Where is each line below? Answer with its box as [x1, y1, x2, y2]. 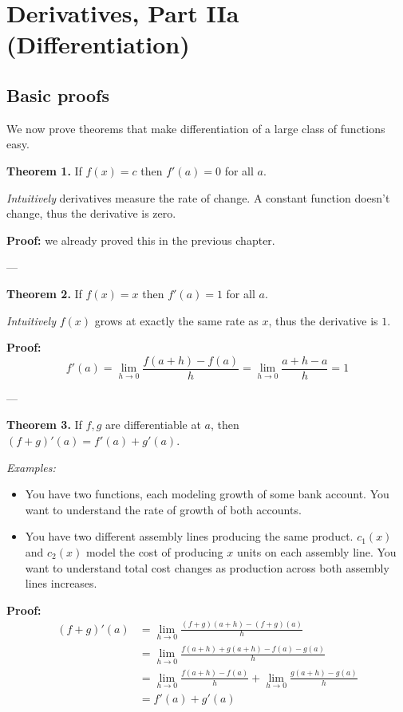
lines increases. [25, 575, 97, 592]
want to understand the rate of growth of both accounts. [25, 501, 302, 517]
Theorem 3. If [6, 416, 82, 433]
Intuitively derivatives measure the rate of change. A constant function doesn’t [6, 189, 390, 206]
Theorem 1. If [6, 162, 82, 179]
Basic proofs [6, 82, 110, 107]
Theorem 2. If [6, 285, 82, 301]
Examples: [6, 458, 56, 475]
